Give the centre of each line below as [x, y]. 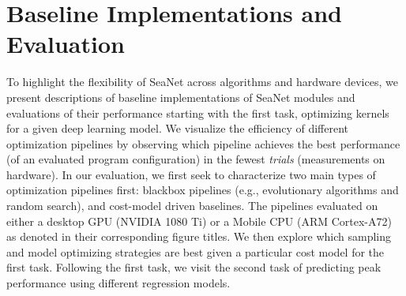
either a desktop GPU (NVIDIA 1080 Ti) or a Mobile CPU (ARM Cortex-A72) [199, 221]
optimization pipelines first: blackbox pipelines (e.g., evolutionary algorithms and [203, 190]
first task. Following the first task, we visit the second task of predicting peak [194, 267]
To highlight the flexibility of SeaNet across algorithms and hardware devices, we [202, 82]
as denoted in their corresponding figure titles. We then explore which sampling [199, 236]
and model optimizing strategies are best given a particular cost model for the [195, 251]
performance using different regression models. [118, 283]
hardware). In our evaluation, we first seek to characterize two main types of [191, 174]
